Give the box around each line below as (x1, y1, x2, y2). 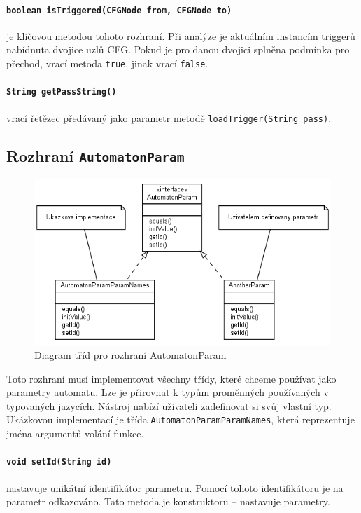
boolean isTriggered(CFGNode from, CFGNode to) (6, 5, 232, 15)
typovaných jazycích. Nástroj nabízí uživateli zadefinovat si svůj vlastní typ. (6, 398, 332, 413)
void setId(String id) (6, 457, 112, 467)
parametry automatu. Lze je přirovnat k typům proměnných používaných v (6, 385, 329, 399)
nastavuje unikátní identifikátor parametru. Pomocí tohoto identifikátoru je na (6, 480, 344, 495)
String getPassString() (6, 87, 117, 97)
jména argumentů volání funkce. (6, 426, 144, 441)
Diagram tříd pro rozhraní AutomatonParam (34, 348, 227, 362)
